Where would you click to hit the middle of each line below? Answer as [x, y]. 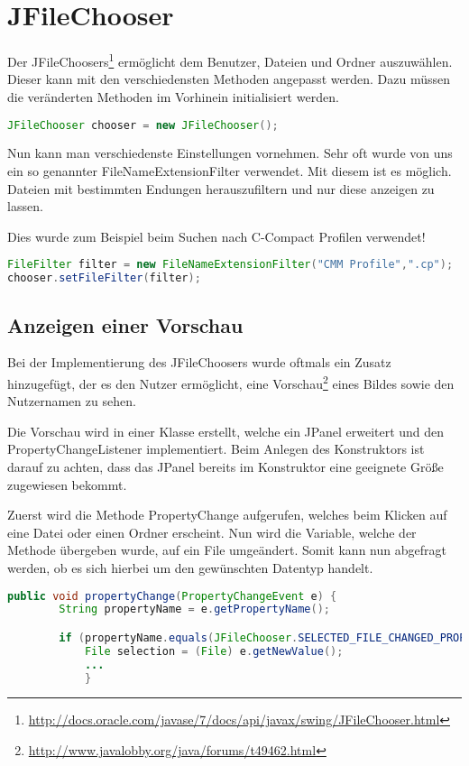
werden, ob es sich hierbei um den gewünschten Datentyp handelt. [190, 567]
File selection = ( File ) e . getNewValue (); [214, 651]
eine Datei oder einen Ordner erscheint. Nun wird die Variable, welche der [212, 532]
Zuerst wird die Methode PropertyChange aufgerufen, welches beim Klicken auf [227, 515]
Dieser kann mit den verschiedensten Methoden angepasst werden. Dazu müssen [229, 79]
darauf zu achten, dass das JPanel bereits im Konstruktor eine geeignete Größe [225, 466]
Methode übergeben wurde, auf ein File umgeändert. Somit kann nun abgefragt [227, 550]
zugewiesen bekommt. [67, 484]
